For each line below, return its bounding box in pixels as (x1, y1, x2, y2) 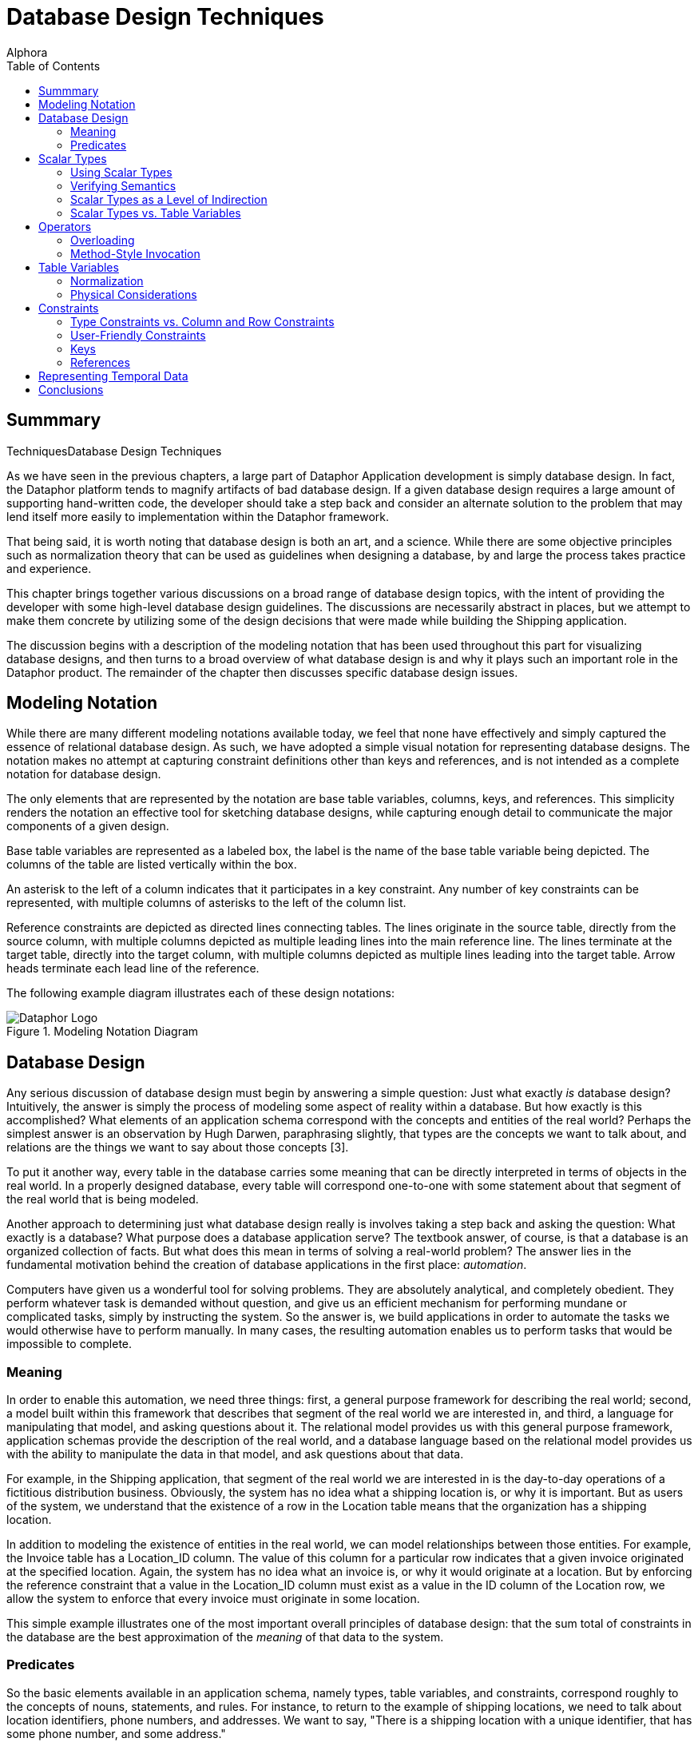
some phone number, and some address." (6, 1726, 226, 1740)
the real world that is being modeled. (6, 1192, 199, 1207)
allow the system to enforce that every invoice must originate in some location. (6, 1592, 420, 1606)
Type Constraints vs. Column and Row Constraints (70, 314, 335, 328)
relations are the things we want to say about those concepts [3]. (6, 1140, 349, 1155)
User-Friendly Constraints (70, 328, 206, 342)
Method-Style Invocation (70, 246, 200, 261)
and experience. (6, 561, 92, 575)
